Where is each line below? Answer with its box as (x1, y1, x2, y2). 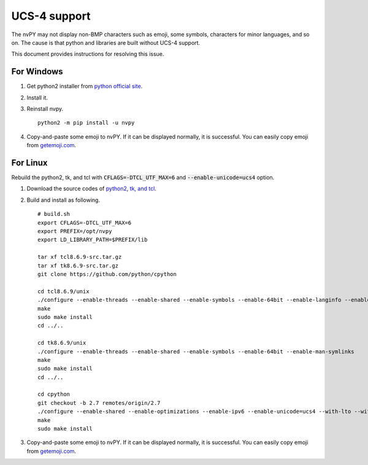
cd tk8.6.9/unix (37, 339, 86, 347)
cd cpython (37, 391, 71, 398)
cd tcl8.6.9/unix (37, 288, 90, 294)
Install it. (26, 94, 48, 101)
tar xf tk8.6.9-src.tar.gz (37, 262, 119, 269)
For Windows (11, 66, 64, 77)
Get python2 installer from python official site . (26, 83, 143, 90)
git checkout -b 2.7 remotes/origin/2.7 (37, 399, 161, 406)
